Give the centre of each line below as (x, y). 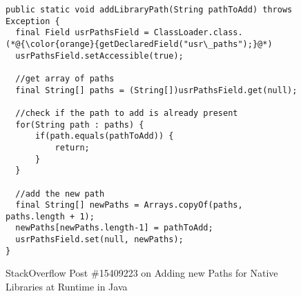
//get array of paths (65, 78)
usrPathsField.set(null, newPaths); (99, 240)
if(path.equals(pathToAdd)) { (104, 136)
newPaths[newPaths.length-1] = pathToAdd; (114, 228)
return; (72, 147)
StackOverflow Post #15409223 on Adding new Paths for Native (142, 273)
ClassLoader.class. (198, 33)
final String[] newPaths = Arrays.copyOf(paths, (129, 205)
